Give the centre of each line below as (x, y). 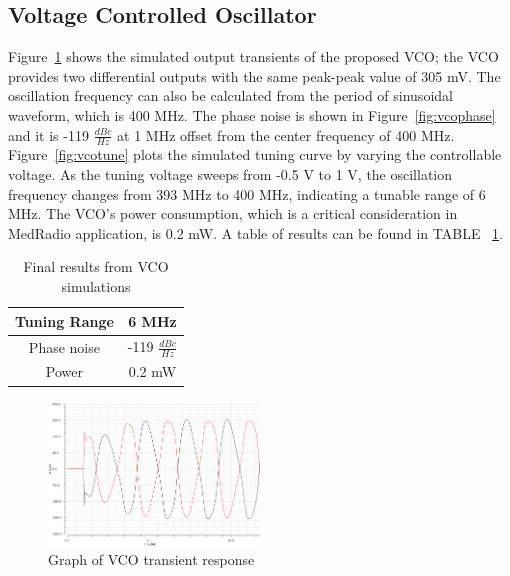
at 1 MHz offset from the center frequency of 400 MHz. (286, 134)
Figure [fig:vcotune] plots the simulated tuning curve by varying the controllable (255, 154)
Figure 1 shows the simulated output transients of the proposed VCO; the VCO (253, 56)
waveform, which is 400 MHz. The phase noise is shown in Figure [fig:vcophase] (252, 114)
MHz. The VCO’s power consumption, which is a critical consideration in (233, 213)
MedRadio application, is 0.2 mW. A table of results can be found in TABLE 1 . (255, 232)
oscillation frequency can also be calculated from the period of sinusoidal (230, 95)
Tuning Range (64, 320)
